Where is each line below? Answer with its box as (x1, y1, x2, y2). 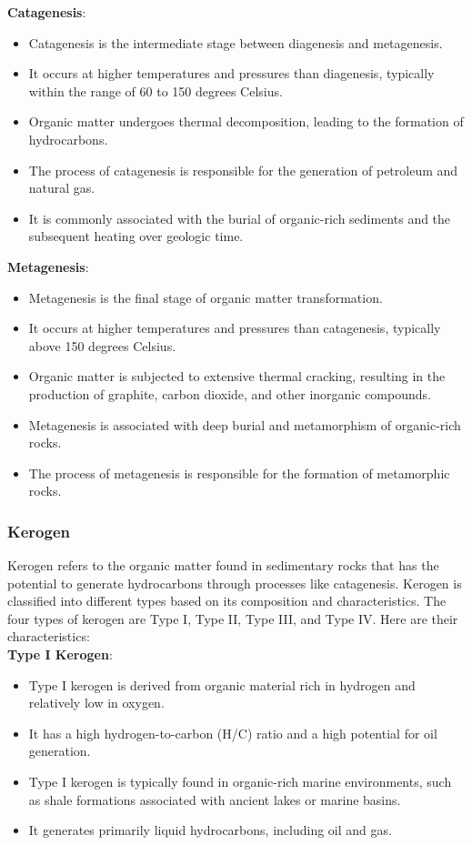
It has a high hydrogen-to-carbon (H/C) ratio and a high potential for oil (28, 723, 437, 742)
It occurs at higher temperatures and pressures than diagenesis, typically (28, 64, 435, 83)
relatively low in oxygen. (28, 693, 165, 712)
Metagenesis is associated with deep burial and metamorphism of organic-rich (28, 415, 461, 434)
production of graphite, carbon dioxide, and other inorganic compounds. (28, 384, 431, 403)
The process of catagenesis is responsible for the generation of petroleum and (28, 160, 458, 179)
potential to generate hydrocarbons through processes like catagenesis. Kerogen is (7, 573, 462, 592)
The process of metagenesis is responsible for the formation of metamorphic (28, 463, 450, 482)
